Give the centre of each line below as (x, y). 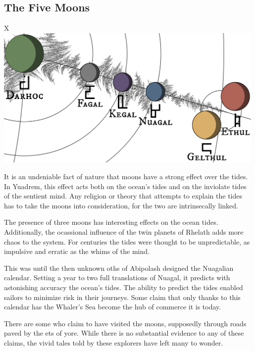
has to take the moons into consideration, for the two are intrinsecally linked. (121, 205)
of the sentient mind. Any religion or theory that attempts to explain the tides (123, 196)
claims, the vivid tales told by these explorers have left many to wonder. (114, 342)
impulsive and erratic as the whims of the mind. (77, 251)
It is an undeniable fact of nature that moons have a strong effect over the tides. (126, 176)
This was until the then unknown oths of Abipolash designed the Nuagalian (119, 268)
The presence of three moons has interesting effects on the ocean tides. (111, 222)
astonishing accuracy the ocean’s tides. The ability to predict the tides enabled (124, 287)
